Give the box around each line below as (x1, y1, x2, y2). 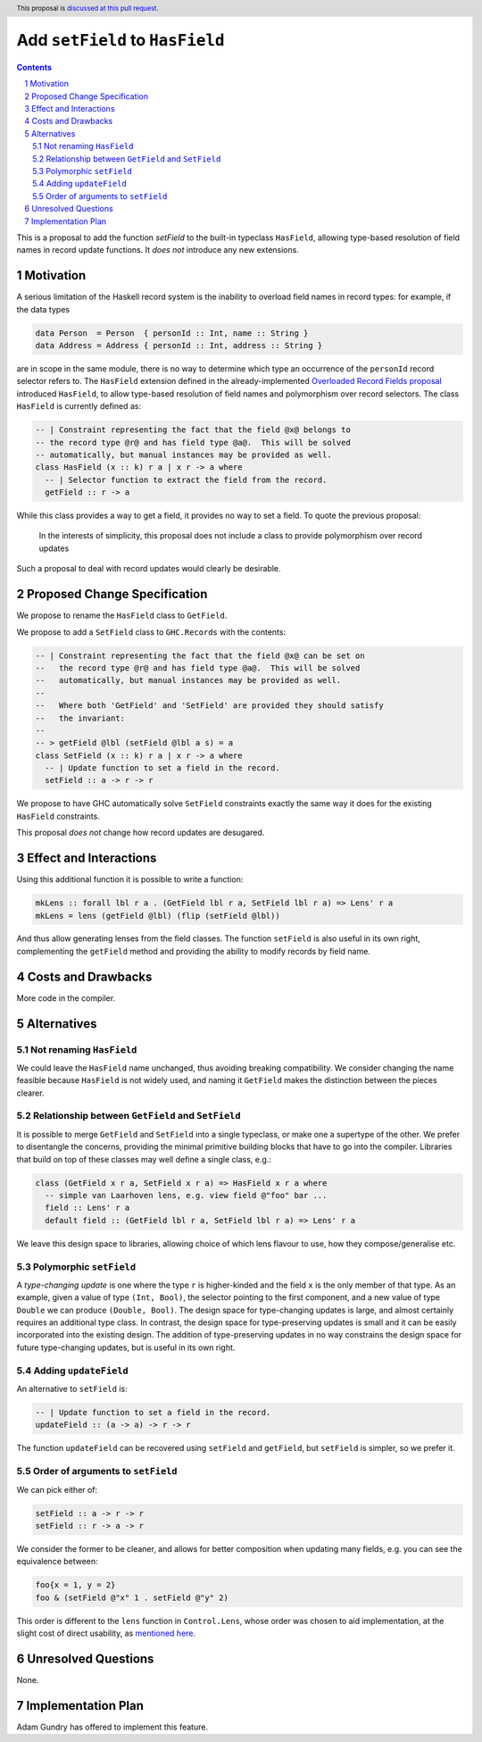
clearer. (16, 1088, 45, 1098)
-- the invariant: (35, 713, 125, 723)
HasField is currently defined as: (16, 401, 142, 412)
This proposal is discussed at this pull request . (16, 4, 160, 13)
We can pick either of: (16, 1484, 98, 1495)
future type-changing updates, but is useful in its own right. (16, 1342, 236, 1353)
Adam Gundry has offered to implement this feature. (16, 1721, 209, 1732)
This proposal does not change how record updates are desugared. (16, 827, 265, 838)
